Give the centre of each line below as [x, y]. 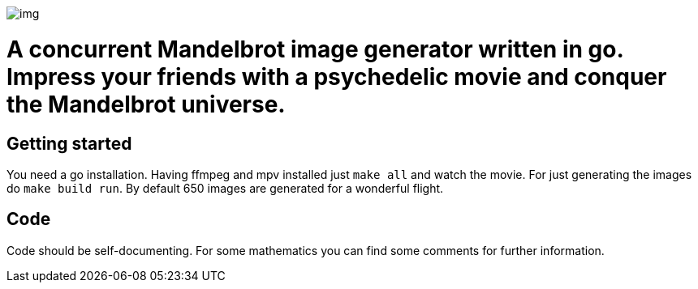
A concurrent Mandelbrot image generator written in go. [315, 49]
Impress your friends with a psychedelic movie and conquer [337, 76]
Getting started [69, 143]
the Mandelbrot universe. [146, 104]
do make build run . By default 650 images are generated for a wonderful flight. [225, 188]
